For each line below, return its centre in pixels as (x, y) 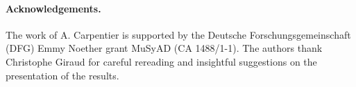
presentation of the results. (62, 75)
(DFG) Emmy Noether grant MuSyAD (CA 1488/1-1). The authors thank (164, 48)
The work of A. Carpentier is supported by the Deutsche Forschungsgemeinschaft (178, 34)
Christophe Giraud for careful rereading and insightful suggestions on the (161, 61)
